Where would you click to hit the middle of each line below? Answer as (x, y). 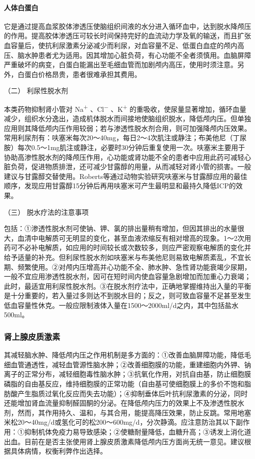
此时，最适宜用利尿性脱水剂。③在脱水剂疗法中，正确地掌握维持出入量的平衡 (127, 286)
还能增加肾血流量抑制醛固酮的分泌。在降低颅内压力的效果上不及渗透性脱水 (124, 403)
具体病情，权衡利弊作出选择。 (59, 451)
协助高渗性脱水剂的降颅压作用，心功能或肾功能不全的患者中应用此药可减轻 (124, 157)
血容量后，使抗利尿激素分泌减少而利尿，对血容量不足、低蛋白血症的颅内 (121, 45)
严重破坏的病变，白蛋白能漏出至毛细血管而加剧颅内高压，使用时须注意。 (121, 64)
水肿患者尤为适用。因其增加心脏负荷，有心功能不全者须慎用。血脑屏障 (138, 55)
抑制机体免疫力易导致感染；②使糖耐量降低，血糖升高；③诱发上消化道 (138, 432)
